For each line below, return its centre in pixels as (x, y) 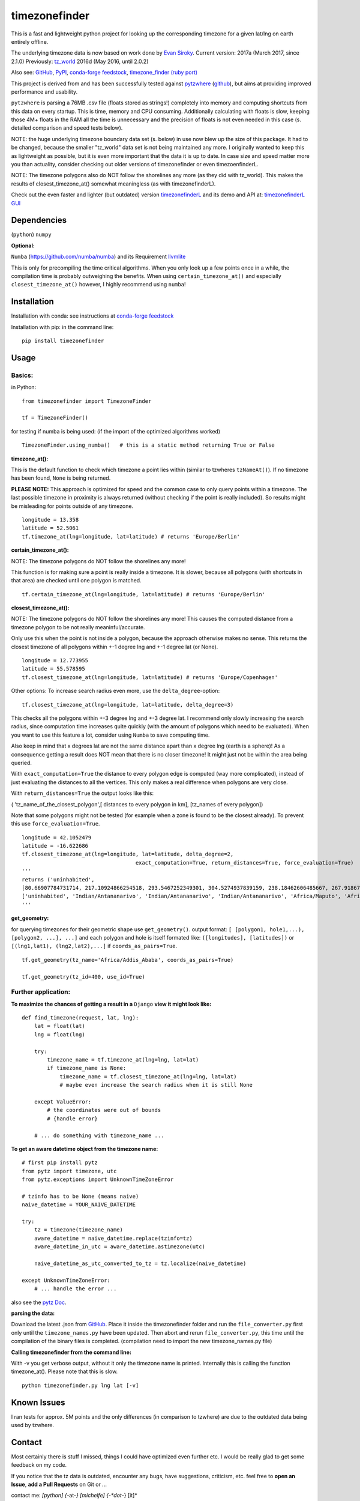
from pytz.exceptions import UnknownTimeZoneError (98, 1179)
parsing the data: (33, 1313)
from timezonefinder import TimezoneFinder (87, 401)
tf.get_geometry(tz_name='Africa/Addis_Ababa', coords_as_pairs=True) (128, 960)
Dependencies (39, 220)
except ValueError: (63, 1101)
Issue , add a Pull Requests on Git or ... (59, 1484)
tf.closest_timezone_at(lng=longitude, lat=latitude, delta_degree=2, (128, 854)
